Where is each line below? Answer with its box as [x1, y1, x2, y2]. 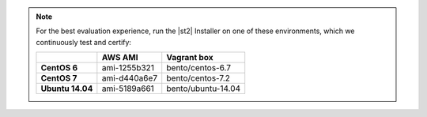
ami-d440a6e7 [101, 73, 158, 84]
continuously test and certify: [36, 37, 132, 47]
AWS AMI [101, 52, 138, 63]
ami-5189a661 [101, 83, 154, 94]
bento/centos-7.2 [166, 73, 231, 84]
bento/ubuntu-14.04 [166, 83, 241, 94]
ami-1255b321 [101, 62, 154, 74]
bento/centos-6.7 [166, 62, 231, 74]
